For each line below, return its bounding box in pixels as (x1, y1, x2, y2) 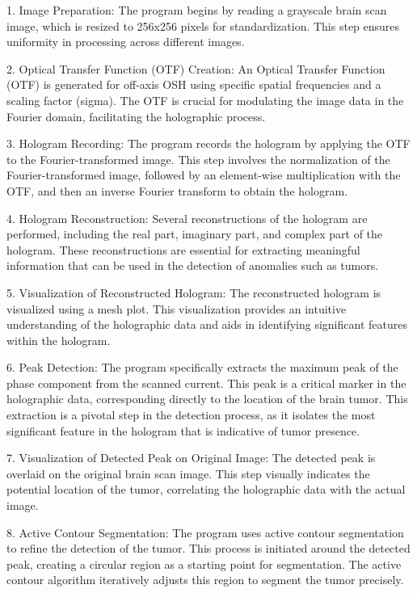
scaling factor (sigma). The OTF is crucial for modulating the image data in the (6, 91, 404, 108)
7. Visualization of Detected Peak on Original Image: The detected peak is (6, 449, 376, 466)
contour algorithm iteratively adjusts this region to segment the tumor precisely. (6, 571, 404, 588)
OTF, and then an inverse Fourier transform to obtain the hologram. (6, 182, 347, 199)
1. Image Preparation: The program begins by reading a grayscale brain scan (6, 2, 387, 18)
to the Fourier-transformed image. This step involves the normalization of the (6, 150, 390, 167)
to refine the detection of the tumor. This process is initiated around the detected (6, 540, 411, 557)
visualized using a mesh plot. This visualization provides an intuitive (6, 300, 347, 317)
